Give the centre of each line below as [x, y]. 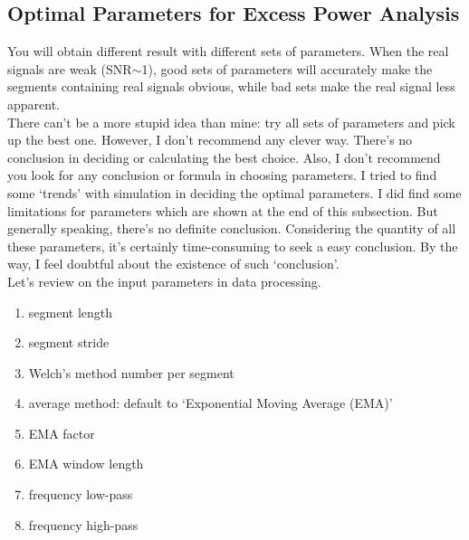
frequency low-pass [81, 494]
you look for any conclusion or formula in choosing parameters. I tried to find [222, 175]
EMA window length [86, 464]
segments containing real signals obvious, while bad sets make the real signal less [231, 86]
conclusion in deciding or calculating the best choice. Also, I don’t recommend [224, 157]
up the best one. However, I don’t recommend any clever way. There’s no [210, 140]
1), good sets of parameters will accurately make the [287, 68]
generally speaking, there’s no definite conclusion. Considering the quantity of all [232, 228]
